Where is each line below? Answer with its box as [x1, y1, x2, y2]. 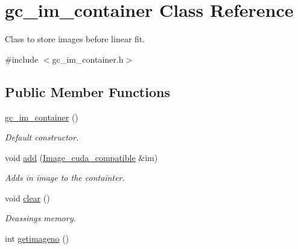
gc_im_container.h [52, 52, 124, 65]
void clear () [5, 191, 50, 204]
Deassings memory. [5, 212, 76, 224]
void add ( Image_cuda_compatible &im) [5, 151, 158, 163]
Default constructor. [5, 131, 79, 143]
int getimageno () [5, 232, 69, 245]
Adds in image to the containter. [5, 171, 125, 184]
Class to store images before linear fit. [5, 33, 145, 45]
